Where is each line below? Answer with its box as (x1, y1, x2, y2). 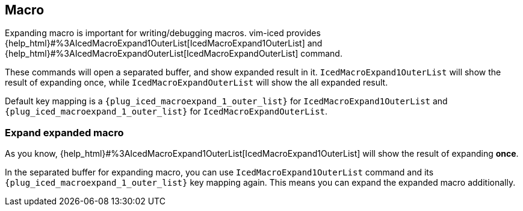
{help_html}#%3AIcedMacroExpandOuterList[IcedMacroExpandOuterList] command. (5, 48, 342, 59)
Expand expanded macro (5, 126, 124, 139)
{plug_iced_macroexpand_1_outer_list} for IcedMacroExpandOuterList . (5, 106, 328, 117)
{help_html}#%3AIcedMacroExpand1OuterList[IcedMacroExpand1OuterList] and (5, 38, 323, 49)
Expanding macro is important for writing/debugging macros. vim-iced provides (5, 28, 321, 39)
